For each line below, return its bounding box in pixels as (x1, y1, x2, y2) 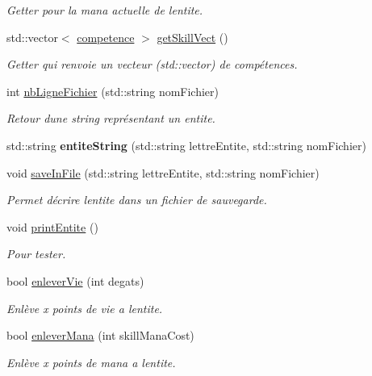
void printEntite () (6, 218, 98, 235)
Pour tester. (6, 245, 66, 262)
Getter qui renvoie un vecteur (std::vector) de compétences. (6, 56, 298, 73)
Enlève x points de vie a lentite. (6, 299, 163, 316)
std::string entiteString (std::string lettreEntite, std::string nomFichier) (6, 136, 366, 153)
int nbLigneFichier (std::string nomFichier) (6, 82, 219, 99)
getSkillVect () (157, 28, 228, 45)
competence (77, 28, 135, 45)
